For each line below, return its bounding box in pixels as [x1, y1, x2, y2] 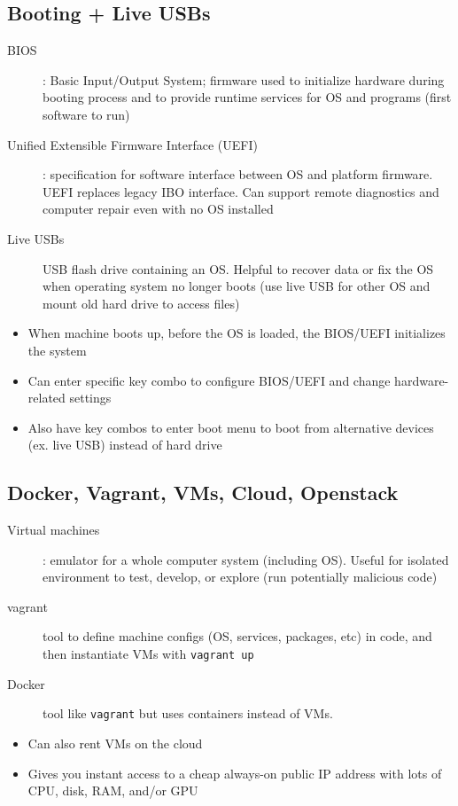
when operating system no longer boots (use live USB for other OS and [43, 277, 431, 295]
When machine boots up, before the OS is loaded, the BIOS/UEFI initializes [27, 324, 446, 342]
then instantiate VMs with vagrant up [43, 645, 254, 663]
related [27, 388, 66, 407]
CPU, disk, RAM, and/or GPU [27, 781, 198, 800]
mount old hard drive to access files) [43, 293, 240, 312]
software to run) [43, 105, 130, 123]
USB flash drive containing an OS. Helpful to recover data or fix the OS [43, 259, 434, 278]
